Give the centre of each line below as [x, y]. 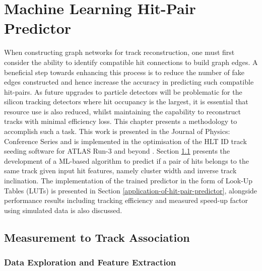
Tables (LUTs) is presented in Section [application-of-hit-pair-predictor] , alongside [131, 190]
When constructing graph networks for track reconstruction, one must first [119, 52]
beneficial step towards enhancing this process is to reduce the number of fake [124, 72]
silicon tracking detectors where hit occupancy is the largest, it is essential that [126, 101]
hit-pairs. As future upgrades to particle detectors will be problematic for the [123, 91]
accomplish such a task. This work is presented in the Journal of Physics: [117, 131]
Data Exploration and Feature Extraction [90, 262]
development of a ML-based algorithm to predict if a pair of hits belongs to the [126, 160]
